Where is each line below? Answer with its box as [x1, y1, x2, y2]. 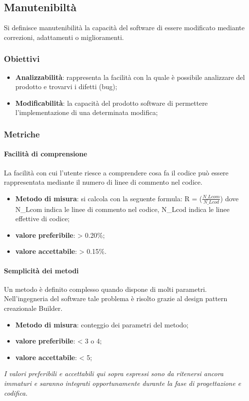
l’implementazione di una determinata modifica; [15, 107, 158, 117]
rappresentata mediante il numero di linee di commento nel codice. [4, 177, 203, 187]
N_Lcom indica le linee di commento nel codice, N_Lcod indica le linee [15, 204, 230, 214]
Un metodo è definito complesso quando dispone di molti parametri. [4, 284, 207, 294]
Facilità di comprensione [4, 149, 88, 159]
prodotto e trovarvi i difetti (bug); [15, 81, 117, 92]
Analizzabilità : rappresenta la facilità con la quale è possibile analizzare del [15, 72, 245, 82]
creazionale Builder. [4, 303, 63, 313]
